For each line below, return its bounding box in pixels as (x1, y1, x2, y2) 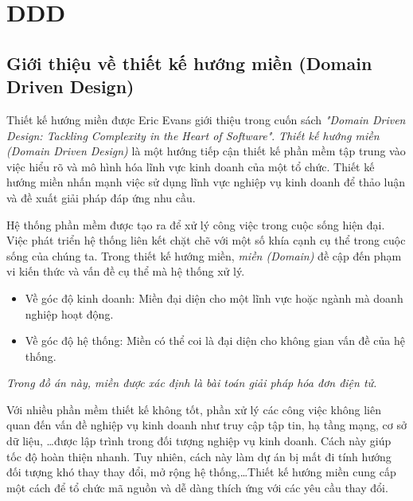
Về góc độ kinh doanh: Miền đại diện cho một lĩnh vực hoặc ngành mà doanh (25, 289, 403, 306)
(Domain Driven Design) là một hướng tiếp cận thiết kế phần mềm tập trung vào (6, 143, 406, 159)
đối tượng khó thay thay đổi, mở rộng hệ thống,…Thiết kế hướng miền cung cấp (6, 464, 396, 480)
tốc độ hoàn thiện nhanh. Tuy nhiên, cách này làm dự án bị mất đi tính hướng (6, 448, 392, 464)
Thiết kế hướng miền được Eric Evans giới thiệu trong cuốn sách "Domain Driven (6, 111, 406, 127)
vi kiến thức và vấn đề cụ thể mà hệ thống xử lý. (6, 263, 245, 280)
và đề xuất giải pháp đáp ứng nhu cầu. (6, 189, 196, 205)
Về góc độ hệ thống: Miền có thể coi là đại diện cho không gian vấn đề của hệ (25, 332, 405, 349)
